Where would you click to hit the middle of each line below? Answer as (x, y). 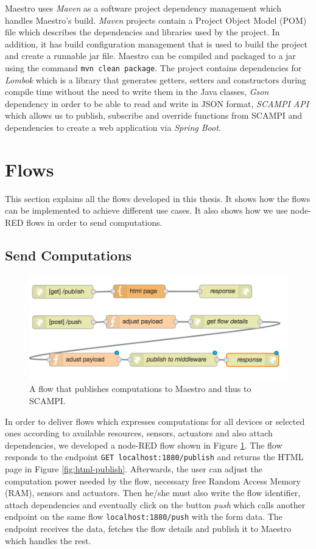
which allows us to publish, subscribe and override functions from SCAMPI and (154, 115)
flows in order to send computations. (94, 222)
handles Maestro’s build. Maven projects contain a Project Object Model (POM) (156, 20)
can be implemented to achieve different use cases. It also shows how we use (146, 210)
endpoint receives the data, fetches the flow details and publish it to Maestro (148, 529)
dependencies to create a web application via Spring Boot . (113, 127)
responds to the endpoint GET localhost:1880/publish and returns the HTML (154, 457)
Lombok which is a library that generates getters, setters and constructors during (156, 79)
